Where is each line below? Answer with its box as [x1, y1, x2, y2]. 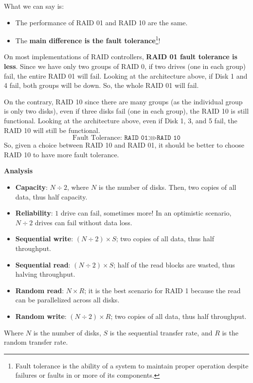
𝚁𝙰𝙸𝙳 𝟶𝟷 [124, 134, 148, 142]
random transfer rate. [4, 337, 68, 347]
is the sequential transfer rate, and [109, 327, 213, 337]
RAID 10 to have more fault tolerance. [4, 149, 119, 159]
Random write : [15, 311, 67, 321]
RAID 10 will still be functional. [4, 125, 100, 135]
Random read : [15, 285, 64, 295]
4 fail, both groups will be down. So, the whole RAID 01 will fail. [4, 80, 199, 90]
